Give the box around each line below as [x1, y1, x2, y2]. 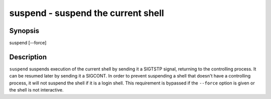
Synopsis [9, 26, 40, 35]
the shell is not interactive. [9, 87, 64, 93]
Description [9, 52, 47, 61]
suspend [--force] [9, 40, 47, 46]
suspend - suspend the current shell [9, 7, 164, 18]
